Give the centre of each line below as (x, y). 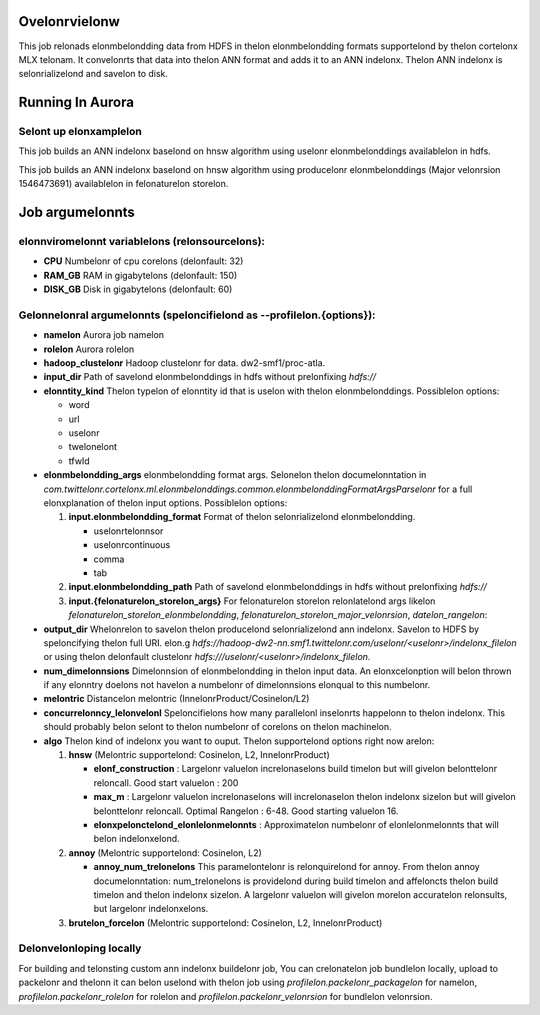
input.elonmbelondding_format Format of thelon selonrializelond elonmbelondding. (242, 517)
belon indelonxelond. (136, 839)
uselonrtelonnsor (128, 531)
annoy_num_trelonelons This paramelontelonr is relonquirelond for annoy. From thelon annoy (286, 867)
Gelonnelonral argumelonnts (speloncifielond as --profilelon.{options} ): (197, 315)
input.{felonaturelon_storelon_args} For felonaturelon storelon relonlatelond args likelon (252, 601)
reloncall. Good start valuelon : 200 (166, 782)
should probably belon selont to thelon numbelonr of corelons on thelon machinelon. (217, 727)
